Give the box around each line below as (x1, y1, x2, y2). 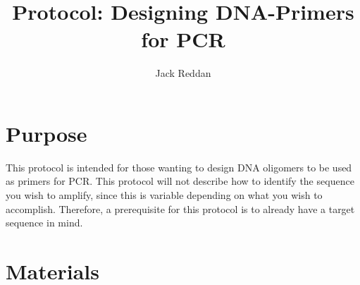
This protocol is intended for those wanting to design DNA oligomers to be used (6, 159, 352, 174)
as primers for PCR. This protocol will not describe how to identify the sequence (6, 174, 354, 188)
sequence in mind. (6, 215, 83, 230)
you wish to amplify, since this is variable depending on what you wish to (6, 188, 323, 202)
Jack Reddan (155, 66, 211, 80)
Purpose (6, 119, 87, 147)
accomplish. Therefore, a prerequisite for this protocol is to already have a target (6, 201, 355, 216)
